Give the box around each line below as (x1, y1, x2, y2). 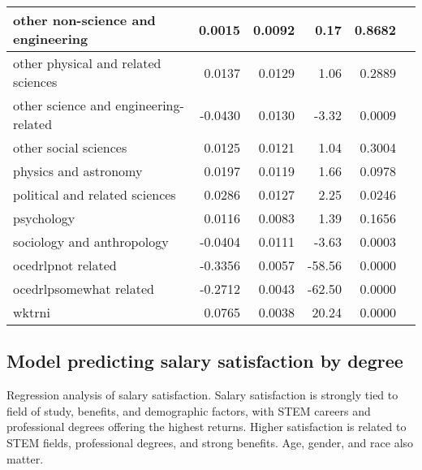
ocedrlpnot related (13, 256, 117, 274)
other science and (13, 96, 112, 114)
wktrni (13, 303, 50, 321)
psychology (13, 209, 75, 227)
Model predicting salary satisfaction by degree (6, 348, 403, 373)
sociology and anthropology (13, 232, 169, 251)
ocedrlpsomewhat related (13, 279, 154, 298)
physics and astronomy (13, 162, 143, 180)
